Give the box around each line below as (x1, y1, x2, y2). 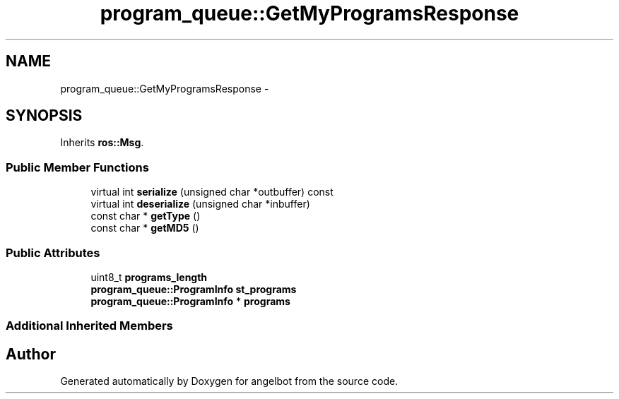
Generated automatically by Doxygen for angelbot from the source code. (60, 375, 399, 388)
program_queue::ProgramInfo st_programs (90, 282, 297, 295)
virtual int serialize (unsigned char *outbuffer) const (90, 186, 334, 198)
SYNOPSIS (6, 107, 83, 125)
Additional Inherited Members (6, 318, 173, 333)
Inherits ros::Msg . (60, 136, 144, 149)
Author (6, 345, 56, 363)
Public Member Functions (6, 160, 149, 174)
